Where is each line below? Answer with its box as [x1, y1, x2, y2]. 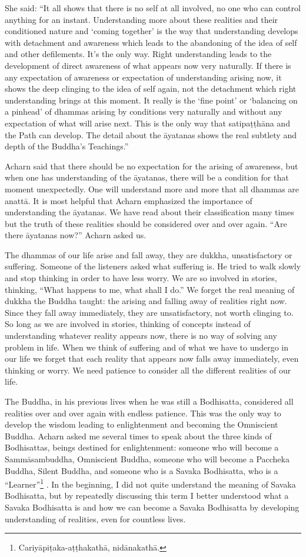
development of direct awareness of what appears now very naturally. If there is [5, 59, 291, 71]
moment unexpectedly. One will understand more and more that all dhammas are [5, 182, 300, 195]
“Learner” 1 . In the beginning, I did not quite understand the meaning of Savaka [5, 476, 296, 490]
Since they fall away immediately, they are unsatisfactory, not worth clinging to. [5, 306, 294, 318]
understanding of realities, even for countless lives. [5, 512, 186, 525]
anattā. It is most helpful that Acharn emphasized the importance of [5, 194, 252, 206]
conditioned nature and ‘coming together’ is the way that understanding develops [5, 25, 298, 37]
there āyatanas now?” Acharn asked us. [5, 229, 147, 241]
